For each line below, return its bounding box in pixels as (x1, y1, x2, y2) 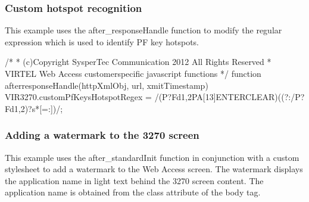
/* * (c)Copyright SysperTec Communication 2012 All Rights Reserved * (5, 55, 271, 68)
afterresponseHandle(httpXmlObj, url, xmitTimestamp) (5, 79, 208, 91)
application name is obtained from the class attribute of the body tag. (5, 186, 261, 198)
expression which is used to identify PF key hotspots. (5, 35, 199, 48)
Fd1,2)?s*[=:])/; (5, 102, 63, 114)
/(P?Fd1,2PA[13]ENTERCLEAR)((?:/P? (154, 91, 305, 103)
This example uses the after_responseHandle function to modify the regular (5, 24, 282, 36)
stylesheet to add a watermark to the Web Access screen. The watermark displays (5, 163, 303, 175)
